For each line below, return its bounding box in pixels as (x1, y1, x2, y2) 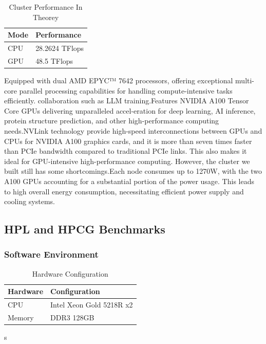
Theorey (32, 11, 59, 22)
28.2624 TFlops (35, 43, 84, 53)
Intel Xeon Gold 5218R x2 (50, 299, 133, 310)
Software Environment (4, 248, 99, 261)
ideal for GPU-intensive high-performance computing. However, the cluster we (4, 155, 250, 166)
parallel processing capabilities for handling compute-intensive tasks (19, 85, 233, 96)
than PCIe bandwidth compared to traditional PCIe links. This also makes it (4, 146, 247, 156)
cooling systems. (4, 196, 55, 207)
